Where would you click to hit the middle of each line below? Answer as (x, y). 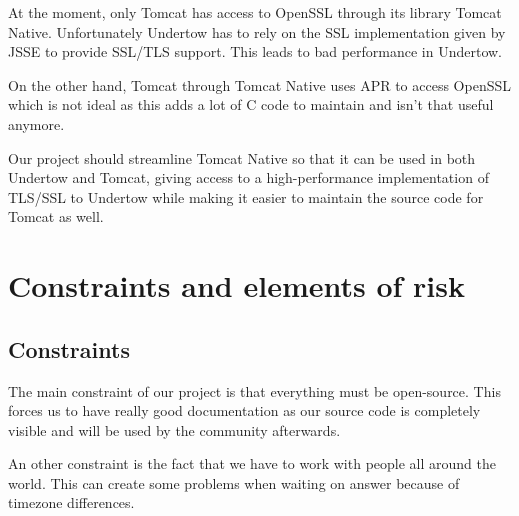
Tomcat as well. (56, 216)
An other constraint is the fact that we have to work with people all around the (252, 463)
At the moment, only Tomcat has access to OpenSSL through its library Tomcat (255, 12)
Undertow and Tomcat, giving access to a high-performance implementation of (248, 177)
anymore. (36, 123)
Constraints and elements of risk (236, 285)
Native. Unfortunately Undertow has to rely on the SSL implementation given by (257, 31)
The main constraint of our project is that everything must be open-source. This (254, 390)
